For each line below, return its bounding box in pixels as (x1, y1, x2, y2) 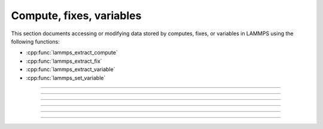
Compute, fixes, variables (11, 9, 142, 22)
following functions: (11, 38, 60, 45)
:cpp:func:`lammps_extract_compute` (26, 49, 118, 56)
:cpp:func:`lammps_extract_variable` (26, 66, 115, 73)
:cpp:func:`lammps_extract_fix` (26, 57, 102, 64)
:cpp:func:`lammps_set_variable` (26, 74, 106, 81)
